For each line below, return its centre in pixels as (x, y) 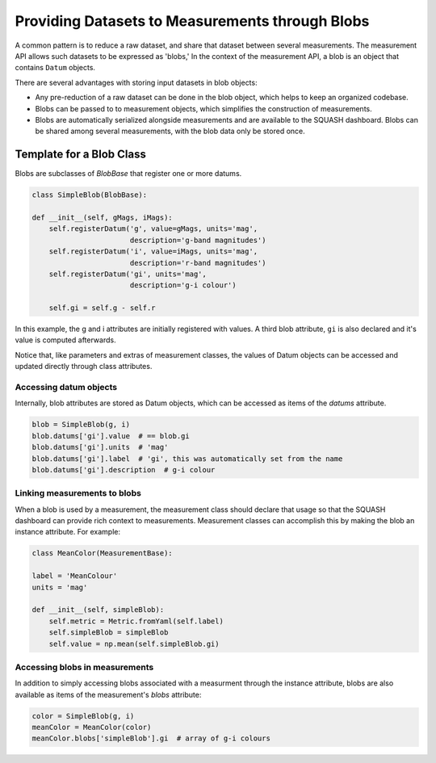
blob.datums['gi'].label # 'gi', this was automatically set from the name (187, 459)
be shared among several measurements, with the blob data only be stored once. (170, 131)
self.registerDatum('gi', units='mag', (128, 274)
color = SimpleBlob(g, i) (83, 716)
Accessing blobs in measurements (84, 667)
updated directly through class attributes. (84, 367)
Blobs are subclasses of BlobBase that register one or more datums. (128, 174)
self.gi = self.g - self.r (103, 308)
